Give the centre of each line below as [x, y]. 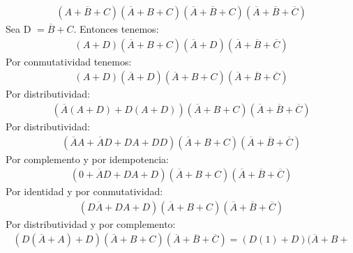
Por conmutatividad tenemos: [69, 61]
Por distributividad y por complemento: [91, 223]
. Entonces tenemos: [116, 29]
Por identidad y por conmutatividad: [84, 191]
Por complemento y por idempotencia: [87, 159]
